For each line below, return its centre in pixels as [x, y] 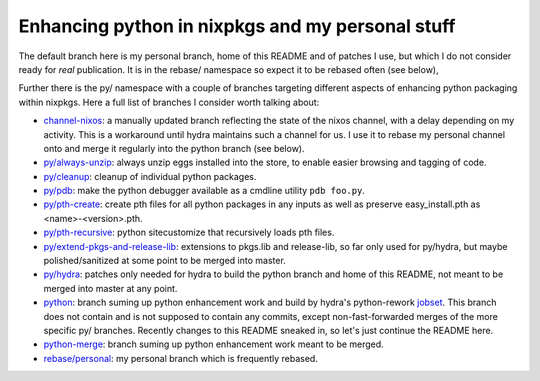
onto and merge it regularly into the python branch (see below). [174, 148]
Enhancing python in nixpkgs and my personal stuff [237, 26]
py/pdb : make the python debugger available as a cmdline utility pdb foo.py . [204, 191]
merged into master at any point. [110, 288]
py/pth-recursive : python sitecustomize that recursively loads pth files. [189, 232]
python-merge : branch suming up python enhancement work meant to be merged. [213, 344]
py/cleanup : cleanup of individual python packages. [150, 176]
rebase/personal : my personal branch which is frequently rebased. [181, 358]
